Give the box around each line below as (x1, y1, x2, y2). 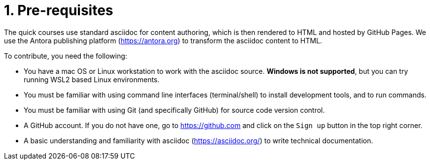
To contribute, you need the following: (4, 51, 127, 60)
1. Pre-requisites (4, 2, 113, 19)
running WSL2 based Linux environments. (24, 75, 160, 84)
